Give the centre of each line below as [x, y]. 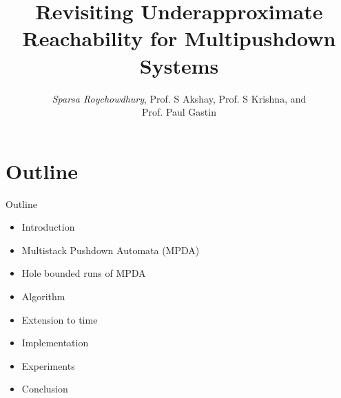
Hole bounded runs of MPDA [84, 273]
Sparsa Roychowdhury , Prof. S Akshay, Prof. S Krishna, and [179, 98]
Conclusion [45, 389]
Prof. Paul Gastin [179, 112]
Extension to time [60, 319]
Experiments [48, 365]
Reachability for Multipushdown [179, 38]
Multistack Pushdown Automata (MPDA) [111, 250]
